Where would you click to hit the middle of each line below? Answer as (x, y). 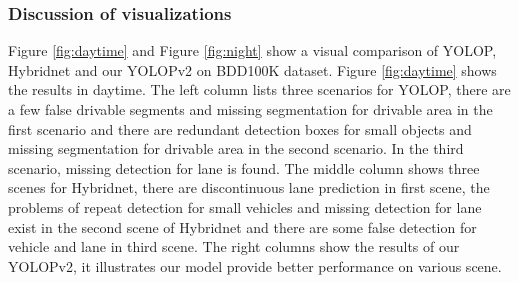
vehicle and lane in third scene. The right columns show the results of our (234, 246)
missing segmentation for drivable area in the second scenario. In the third (236, 148)
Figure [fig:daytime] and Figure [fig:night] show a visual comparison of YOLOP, (252, 50)
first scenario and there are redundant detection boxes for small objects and (240, 128)
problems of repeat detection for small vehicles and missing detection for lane (245, 206)
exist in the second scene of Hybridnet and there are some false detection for (242, 226)
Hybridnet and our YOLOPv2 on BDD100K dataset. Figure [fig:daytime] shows (252, 69)
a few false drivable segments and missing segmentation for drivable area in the (250, 109)
